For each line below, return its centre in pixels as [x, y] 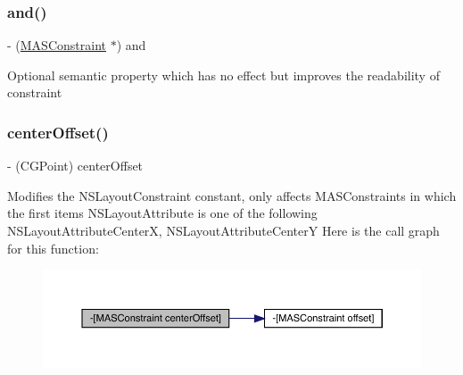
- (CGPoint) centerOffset [75, 166]
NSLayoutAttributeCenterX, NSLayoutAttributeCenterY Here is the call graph [223, 230]
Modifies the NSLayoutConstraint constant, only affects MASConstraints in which [232, 195]
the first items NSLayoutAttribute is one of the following [162, 213]
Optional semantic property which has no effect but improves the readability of [223, 75]
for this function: [53, 248]
